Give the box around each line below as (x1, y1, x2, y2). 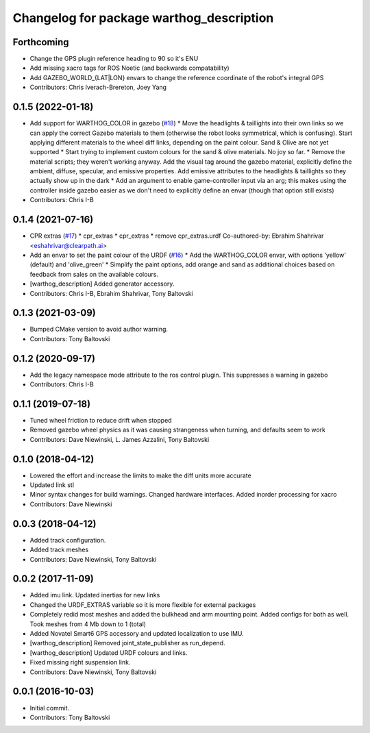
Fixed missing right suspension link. (29, 658, 131, 667)
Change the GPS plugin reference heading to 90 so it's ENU (29, 55, 199, 63)
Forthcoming (12, 36, 69, 48)
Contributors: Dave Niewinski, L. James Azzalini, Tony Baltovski (29, 435, 210, 443)
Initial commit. (29, 704, 70, 712)
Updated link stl (29, 481, 75, 489)
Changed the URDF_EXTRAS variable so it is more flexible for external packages (29, 600, 256, 609)
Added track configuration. (29, 536, 106, 544)
